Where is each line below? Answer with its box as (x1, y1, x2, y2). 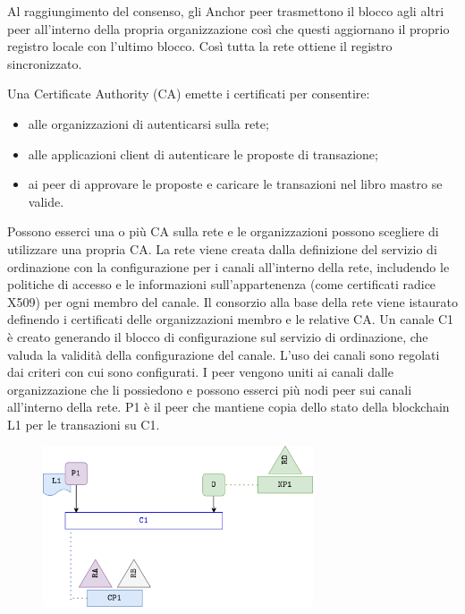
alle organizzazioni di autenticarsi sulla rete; (28, 114, 269, 132)
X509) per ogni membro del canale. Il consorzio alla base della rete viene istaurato (7, 292, 458, 311)
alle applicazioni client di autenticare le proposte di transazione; (28, 144, 378, 163)
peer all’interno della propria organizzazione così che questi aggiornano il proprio (7, 19, 450, 38)
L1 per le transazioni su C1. (7, 414, 160, 433)
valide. (28, 192, 64, 210)
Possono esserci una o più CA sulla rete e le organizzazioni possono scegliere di (7, 222, 439, 241)
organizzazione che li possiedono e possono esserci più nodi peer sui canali (7, 379, 412, 398)
